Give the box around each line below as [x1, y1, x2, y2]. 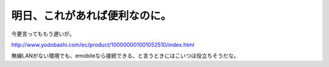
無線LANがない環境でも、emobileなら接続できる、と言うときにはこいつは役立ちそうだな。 [11, 52, 239, 60]
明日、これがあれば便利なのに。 [11, 9, 172, 22]
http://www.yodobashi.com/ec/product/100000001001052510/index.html [11, 41, 194, 48]
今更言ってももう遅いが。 [11, 30, 75, 37]
